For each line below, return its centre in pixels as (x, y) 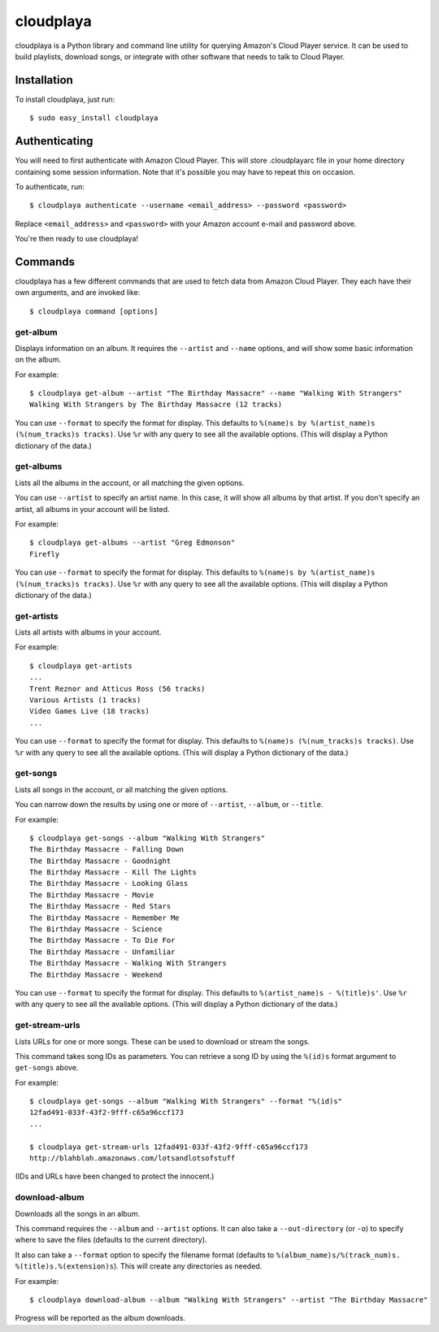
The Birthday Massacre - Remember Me (105, 918)
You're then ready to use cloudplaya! (76, 239)
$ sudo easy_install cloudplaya (94, 118)
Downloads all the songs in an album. (78, 1213)
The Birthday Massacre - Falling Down (107, 850)
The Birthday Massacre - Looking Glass (109, 883)
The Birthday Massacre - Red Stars (100, 907)
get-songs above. (47, 1068)
